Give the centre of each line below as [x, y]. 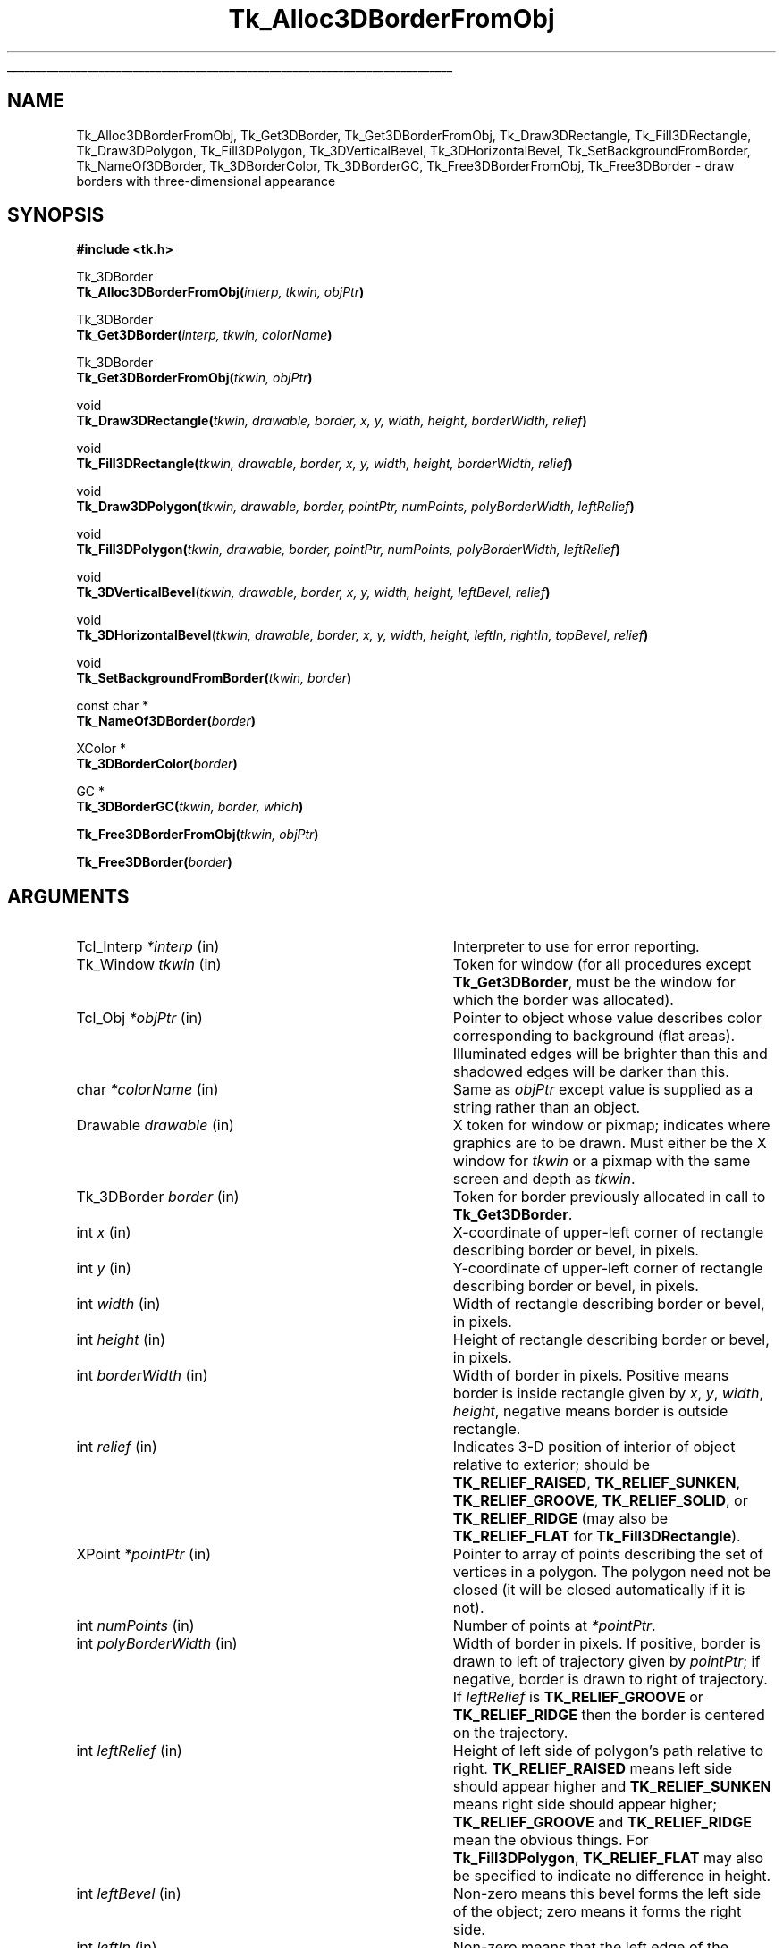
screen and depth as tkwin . [544, 1179]
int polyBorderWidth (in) [157, 1644]
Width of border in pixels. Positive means [591, 1376]
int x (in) [104, 1233]
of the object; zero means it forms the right [597, 1912]
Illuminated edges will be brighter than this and [610, 1054]
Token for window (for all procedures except [602, 965]
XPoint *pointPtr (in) [144, 1554]
